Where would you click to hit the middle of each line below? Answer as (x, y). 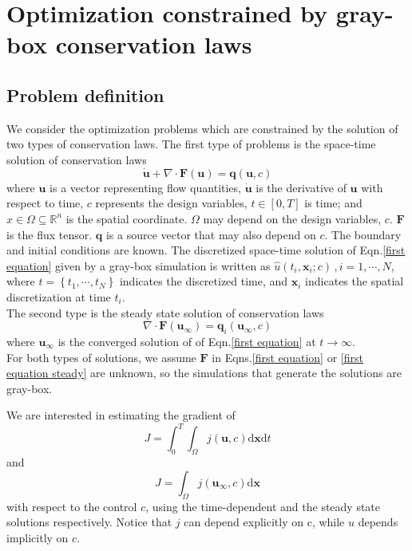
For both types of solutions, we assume (101, 357)
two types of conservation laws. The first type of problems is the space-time (191, 144)
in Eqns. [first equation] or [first (287, 357)
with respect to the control (72, 506)
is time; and (333, 203)
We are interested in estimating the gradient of (121, 415)
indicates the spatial (355, 281)
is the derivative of (301, 187)
